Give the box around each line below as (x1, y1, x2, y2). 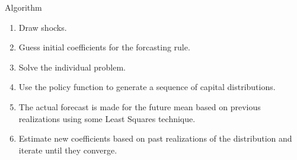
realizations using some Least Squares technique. (18, 112, 196, 124)
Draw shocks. (18, 21, 67, 33)
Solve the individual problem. (18, 60, 126, 73)
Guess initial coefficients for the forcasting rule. (18, 41, 190, 53)
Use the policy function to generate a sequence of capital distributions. (18, 81, 276, 93)
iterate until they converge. (18, 143, 117, 156)
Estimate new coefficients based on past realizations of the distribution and (18, 132, 292, 145)
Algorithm (5, 1, 42, 13)
